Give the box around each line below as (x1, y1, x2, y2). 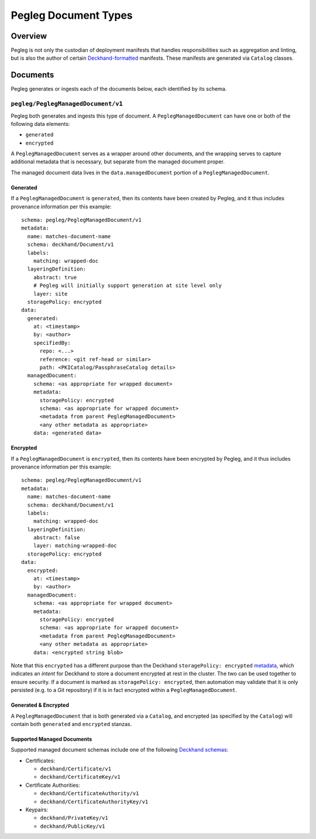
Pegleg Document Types (11, 9, 133, 22)
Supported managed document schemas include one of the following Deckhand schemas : (11, 746, 228, 754)
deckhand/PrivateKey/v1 (40, 814, 108, 821)
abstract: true (33, 274, 77, 280)
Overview (11, 31, 47, 41)
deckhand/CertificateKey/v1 (40, 773, 121, 780)
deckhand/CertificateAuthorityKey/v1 (40, 798, 149, 805)
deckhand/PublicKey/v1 (40, 823, 105, 830)
